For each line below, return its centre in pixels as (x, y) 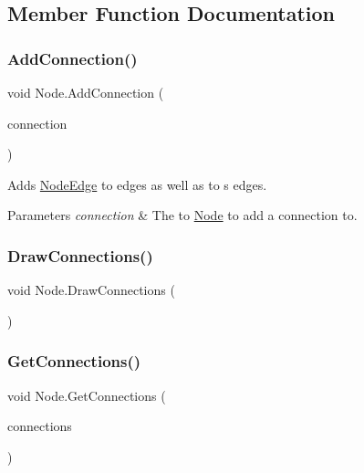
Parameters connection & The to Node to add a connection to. (182, 215)
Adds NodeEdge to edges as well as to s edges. (137, 184)
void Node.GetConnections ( (87, 395)
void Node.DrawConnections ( (91, 290)
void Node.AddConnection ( (86, 92)
